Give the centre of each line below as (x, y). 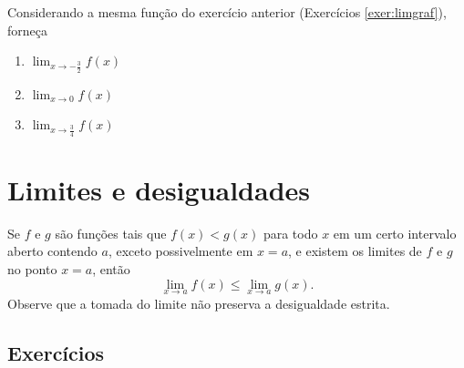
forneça (27, 30)
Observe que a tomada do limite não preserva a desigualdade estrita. (199, 303)
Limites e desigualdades (159, 189)
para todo (290, 233)
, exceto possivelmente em (180, 251)
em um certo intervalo (395, 233)
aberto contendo (52, 251)
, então (111, 268)
